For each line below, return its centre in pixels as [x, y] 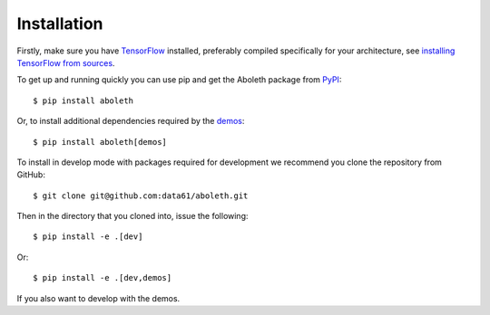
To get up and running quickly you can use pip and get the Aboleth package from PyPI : [179, 80]
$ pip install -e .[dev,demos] [103, 278]
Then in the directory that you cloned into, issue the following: [132, 216]
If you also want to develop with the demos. [98, 298]
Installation [60, 24]
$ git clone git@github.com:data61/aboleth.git [141, 196]
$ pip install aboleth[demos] [100, 142]
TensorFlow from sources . [66, 62]
